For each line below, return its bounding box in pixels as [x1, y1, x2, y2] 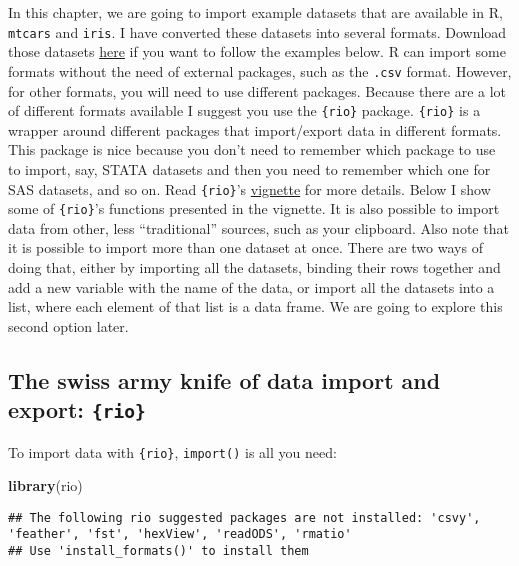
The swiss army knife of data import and [8, 364, 441, 395]
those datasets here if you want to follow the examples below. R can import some [8, 41, 507, 62]
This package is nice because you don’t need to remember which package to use [8, 139, 496, 160]
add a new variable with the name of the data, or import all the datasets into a [8, 276, 495, 297]
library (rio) [8, 475, 83, 496]
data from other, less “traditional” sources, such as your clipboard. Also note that [8, 217, 509, 238]
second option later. [8, 315, 129, 336]
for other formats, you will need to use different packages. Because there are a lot [8, 80, 507, 101]
